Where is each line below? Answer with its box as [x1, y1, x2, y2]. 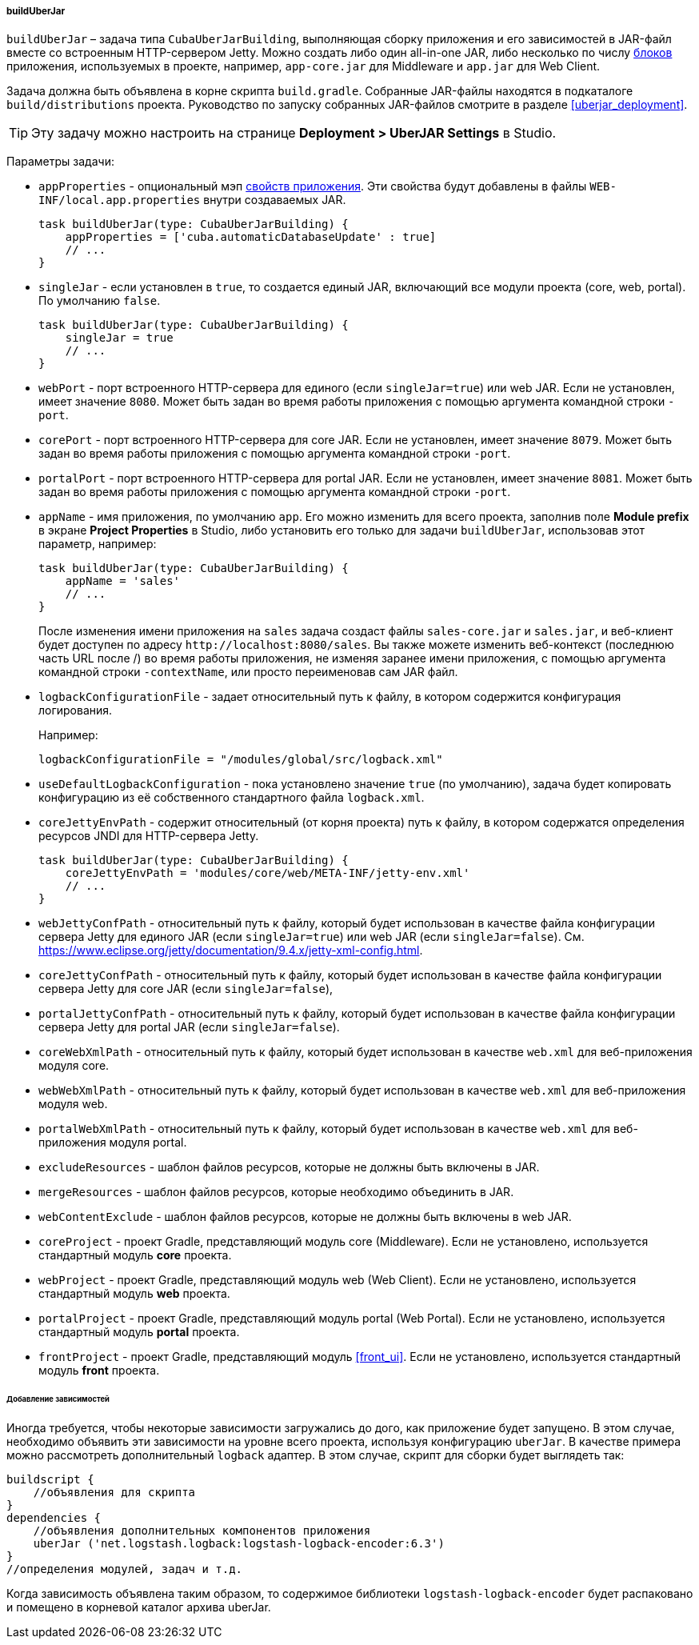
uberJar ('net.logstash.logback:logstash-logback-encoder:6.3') [33, 1537, 445, 1551]
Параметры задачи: [6, 154, 114, 169]
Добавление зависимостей [6, 1395, 110, 1404]
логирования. [38, 703, 113, 718]
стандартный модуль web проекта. [38, 1287, 230, 1301]
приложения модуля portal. [38, 1135, 187, 1150]
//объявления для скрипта [33, 1486, 196, 1499]
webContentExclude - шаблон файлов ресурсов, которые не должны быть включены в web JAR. [38, 1210, 572, 1224]
